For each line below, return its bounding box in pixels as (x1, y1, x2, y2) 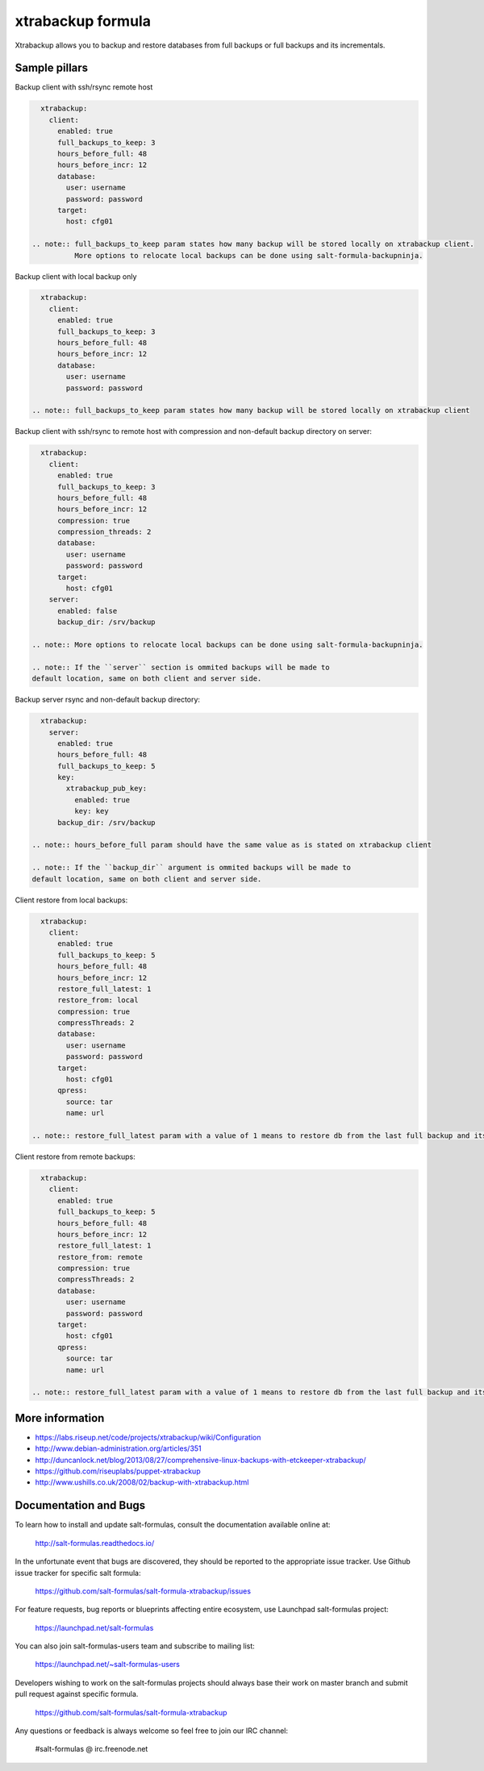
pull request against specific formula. (15, 1690, 139, 1699)
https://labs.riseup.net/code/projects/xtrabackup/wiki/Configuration (35, 1432, 261, 1442)
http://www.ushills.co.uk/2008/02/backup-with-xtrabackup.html (35, 1477, 249, 1487)
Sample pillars (15, 61, 89, 75)
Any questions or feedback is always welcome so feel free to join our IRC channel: (15, 1726, 289, 1736)
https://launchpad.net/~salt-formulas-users (35, 1660, 181, 1669)
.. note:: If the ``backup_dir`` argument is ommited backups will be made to (31, 863, 351, 873)
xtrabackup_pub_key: (65, 784, 148, 794)
